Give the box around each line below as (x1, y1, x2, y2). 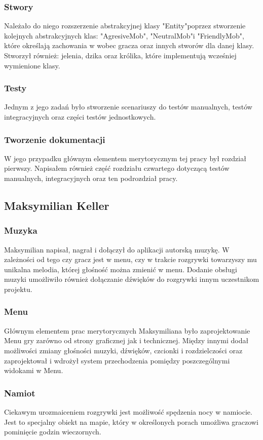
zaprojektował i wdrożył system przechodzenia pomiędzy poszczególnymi (4, 355, 230, 365)
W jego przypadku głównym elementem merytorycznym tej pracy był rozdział (4, 153, 246, 163)
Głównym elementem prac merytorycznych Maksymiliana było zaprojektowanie (4, 325, 250, 336)
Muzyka (4, 224, 37, 237)
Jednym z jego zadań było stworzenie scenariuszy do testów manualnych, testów (4, 101, 252, 112)
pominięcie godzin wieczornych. (4, 426, 101, 437)
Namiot (4, 386, 35, 399)
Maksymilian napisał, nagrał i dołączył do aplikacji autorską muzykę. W (4, 244, 230, 254)
